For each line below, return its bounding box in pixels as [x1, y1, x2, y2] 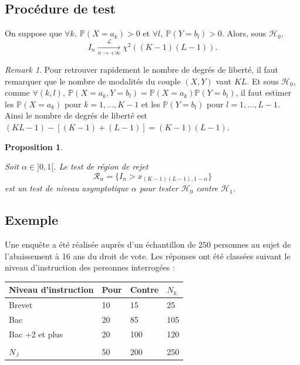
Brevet [9, 299, 33, 311]
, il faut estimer [235, 86, 292, 99]
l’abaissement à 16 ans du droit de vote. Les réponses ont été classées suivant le [5, 249, 291, 262]
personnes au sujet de [213, 238, 291, 251]
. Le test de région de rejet [53, 160, 149, 173]
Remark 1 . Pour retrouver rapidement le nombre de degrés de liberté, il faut [5, 63, 279, 75]
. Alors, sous [222, 27, 267, 39]
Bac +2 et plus [9, 327, 63, 340]
